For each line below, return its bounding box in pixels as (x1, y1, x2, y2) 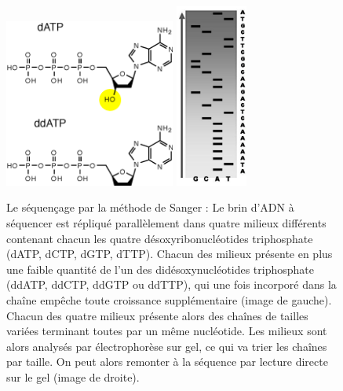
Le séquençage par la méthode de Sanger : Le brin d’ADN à (6, 199, 294, 216)
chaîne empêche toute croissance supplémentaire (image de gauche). (6, 291, 332, 308)
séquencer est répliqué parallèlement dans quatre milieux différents (6, 215, 327, 231)
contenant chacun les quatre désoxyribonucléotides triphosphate (6, 230, 313, 246)
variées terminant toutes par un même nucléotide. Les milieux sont (6, 323, 327, 339)
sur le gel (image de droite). (6, 368, 140, 385)
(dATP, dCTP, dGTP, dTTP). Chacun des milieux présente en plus (6, 245, 333, 262)
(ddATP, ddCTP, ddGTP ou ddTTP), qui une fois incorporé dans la (6, 276, 337, 293)
